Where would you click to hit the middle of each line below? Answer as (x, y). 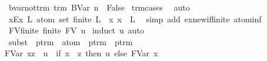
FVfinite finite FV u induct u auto (76, 30)
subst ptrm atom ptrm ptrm (71, 41)
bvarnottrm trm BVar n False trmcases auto (99, 7)
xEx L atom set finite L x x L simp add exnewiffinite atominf (135, 18)
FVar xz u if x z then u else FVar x (81, 53)
